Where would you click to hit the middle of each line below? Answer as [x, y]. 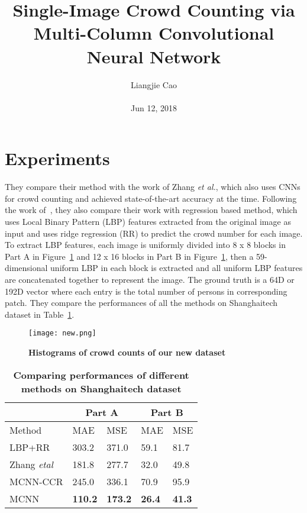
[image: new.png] [62, 333]
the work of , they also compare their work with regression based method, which [151, 210]
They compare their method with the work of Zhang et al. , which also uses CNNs [153, 187]
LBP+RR [30, 447]
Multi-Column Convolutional [154, 33]
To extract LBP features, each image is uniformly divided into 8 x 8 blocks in [145, 245]
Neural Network [154, 56]
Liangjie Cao [154, 84]
